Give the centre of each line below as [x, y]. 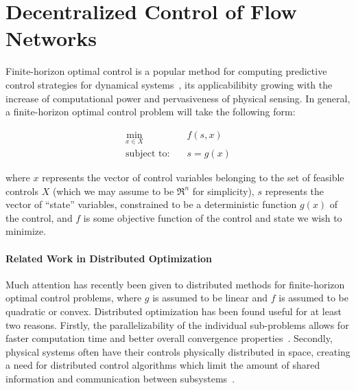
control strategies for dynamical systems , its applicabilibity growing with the [169, 84]
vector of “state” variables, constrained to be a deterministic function [151, 204]
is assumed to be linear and [210, 298]
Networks [51, 38]
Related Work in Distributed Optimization [109, 258]
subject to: [148, 153]
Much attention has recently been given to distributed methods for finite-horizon [175, 284]
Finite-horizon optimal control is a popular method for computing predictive [166, 71]
